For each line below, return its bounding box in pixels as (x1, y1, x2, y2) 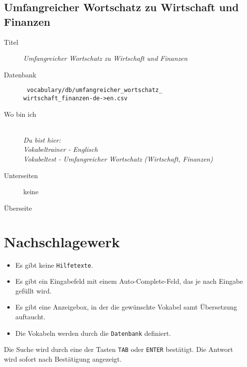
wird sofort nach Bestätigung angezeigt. (4, 353, 122, 364)
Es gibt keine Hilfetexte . (15, 259, 93, 270)
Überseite (4, 202, 32, 213)
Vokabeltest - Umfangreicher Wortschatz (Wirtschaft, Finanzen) (23, 154, 213, 164)
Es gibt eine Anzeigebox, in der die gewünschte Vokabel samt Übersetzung (15, 302, 237, 312)
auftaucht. (15, 312, 46, 321)
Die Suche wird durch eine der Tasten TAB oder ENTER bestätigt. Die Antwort (4, 344, 233, 354)
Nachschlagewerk (4, 231, 120, 251)
